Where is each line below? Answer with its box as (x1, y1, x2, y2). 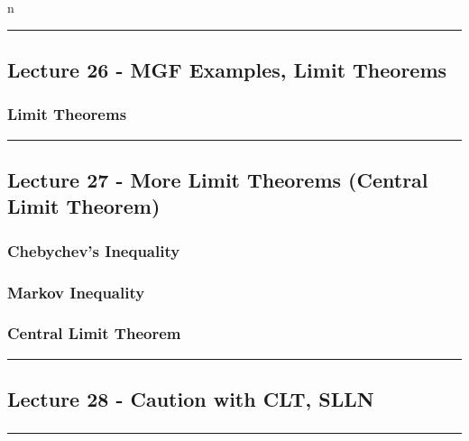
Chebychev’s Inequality (7, 239, 180, 262)
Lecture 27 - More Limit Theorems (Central (7, 165, 428, 193)
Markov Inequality (7, 280, 145, 303)
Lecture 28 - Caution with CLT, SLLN (7, 385, 374, 413)
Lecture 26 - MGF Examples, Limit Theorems (7, 55, 447, 83)
